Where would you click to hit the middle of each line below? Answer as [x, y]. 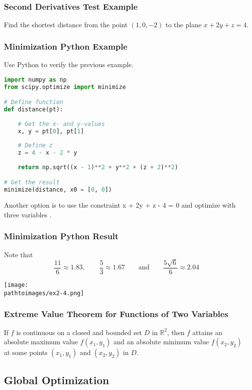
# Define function [34, 102]
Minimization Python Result [61, 236]
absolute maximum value [41, 342]
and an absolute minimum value [161, 342]
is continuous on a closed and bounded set [79, 332]
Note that [18, 254]
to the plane [184, 25]
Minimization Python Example [66, 46]
